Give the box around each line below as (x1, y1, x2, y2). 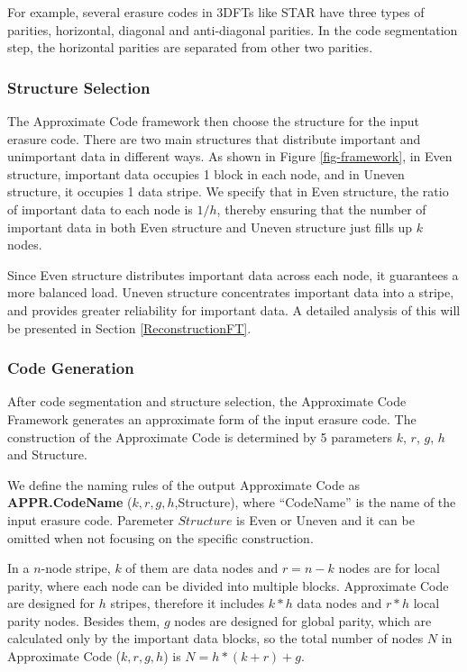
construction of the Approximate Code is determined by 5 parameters (7, 427, 393, 446)
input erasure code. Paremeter (7, 510, 174, 529)
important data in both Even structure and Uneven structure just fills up (7, 217, 413, 236)
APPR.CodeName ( (7, 493, 133, 512)
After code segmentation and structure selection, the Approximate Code (7, 392, 407, 411)
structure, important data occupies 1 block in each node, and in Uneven (7, 164, 405, 183)
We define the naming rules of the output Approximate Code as (7, 475, 361, 494)
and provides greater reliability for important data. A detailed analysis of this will (7, 300, 461, 319)
